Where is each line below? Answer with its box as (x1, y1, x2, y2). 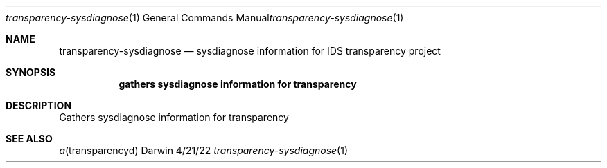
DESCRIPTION (6, 100, 72, 111)
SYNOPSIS (6, 66, 56, 78)
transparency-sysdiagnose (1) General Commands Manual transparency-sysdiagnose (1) (6, 12, 404, 24)
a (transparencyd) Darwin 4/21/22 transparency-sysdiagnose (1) (59, 144, 349, 156)
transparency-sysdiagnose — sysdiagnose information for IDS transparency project (59, 45, 441, 57)
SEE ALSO (6, 133, 53, 144)
